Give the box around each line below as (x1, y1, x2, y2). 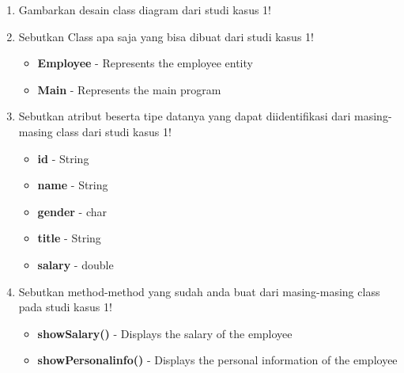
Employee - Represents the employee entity (37, 55, 253, 71)
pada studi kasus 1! (18, 299, 112, 315)
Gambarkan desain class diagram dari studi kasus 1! (18, 2, 271, 17)
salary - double (37, 256, 114, 272)
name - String (37, 177, 108, 193)
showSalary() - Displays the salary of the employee (37, 325, 293, 341)
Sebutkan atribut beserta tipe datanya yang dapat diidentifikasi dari (18, 108, 351, 124)
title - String (37, 230, 101, 246)
